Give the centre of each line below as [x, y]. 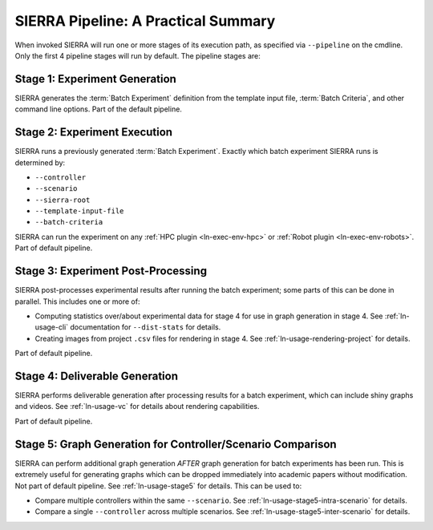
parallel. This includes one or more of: [77, 301]
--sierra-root [63, 200]
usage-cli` [52, 327]
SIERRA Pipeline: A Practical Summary [145, 21]
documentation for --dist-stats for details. [145, 327]
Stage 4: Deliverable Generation [96, 376]
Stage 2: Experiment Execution [93, 132]
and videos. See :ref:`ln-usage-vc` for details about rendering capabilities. [137, 407]
